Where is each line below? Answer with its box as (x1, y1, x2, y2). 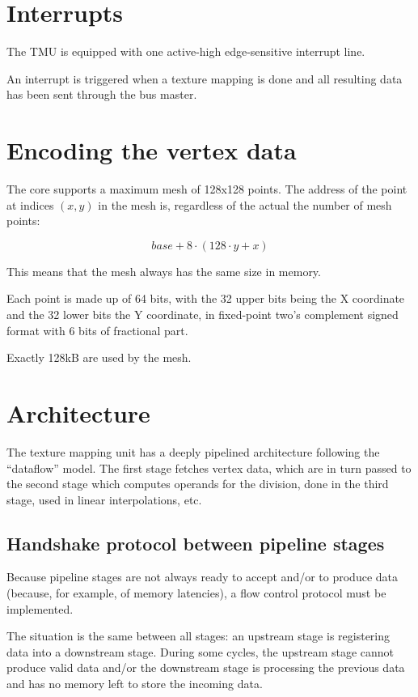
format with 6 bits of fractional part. (6, 321, 188, 338)
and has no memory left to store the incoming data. (6, 675, 263, 692)
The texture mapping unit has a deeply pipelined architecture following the (6, 443, 380, 460)
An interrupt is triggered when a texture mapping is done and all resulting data (6, 70, 403, 87)
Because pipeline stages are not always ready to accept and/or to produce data (6, 568, 399, 585)
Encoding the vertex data (6, 134, 297, 167)
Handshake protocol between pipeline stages (6, 530, 385, 555)
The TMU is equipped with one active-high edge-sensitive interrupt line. (6, 43, 365, 60)
